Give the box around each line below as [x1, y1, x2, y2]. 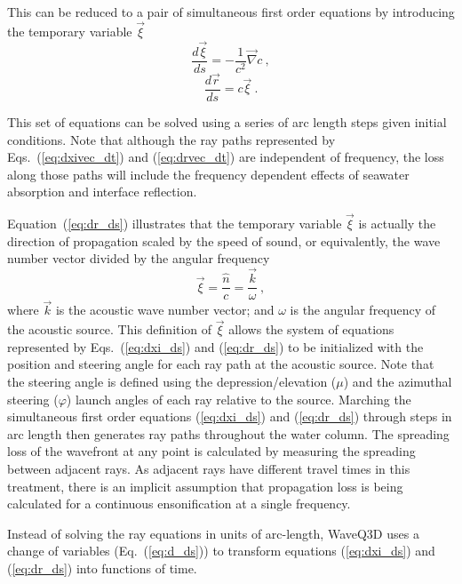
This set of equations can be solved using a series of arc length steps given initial [7, 112, 447, 131]
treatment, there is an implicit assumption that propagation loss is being [7, 476, 403, 495]
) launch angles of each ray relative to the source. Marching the [66, 389, 411, 408]
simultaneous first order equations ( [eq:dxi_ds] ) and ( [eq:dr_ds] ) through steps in [7, 407, 452, 426]
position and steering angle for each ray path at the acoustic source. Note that [7, 355, 434, 373]
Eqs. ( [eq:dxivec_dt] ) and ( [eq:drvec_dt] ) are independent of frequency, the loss [7, 148, 444, 166]
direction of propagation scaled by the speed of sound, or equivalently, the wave [7, 231, 441, 250]
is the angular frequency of [290, 300, 436, 319]
